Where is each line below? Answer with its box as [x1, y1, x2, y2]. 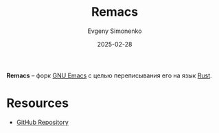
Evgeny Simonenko [87, 27, 142, 35]
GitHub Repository [16, 118, 69, 126]
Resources [6, 95, 69, 111]
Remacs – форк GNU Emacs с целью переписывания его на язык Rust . [6, 71, 212, 80]
